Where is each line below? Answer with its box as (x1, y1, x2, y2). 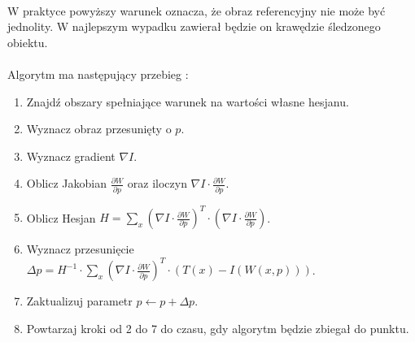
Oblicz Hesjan (26, 209, 96, 226)
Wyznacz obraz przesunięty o (26, 120, 172, 137)
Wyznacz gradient (26, 147, 116, 164)
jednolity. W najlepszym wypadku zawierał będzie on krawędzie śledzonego (7, 18, 381, 35)
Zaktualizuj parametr (26, 292, 133, 310)
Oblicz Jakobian (26, 175, 107, 192)
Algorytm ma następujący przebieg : (7, 65, 189, 82)
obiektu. (7, 33, 48, 50)
